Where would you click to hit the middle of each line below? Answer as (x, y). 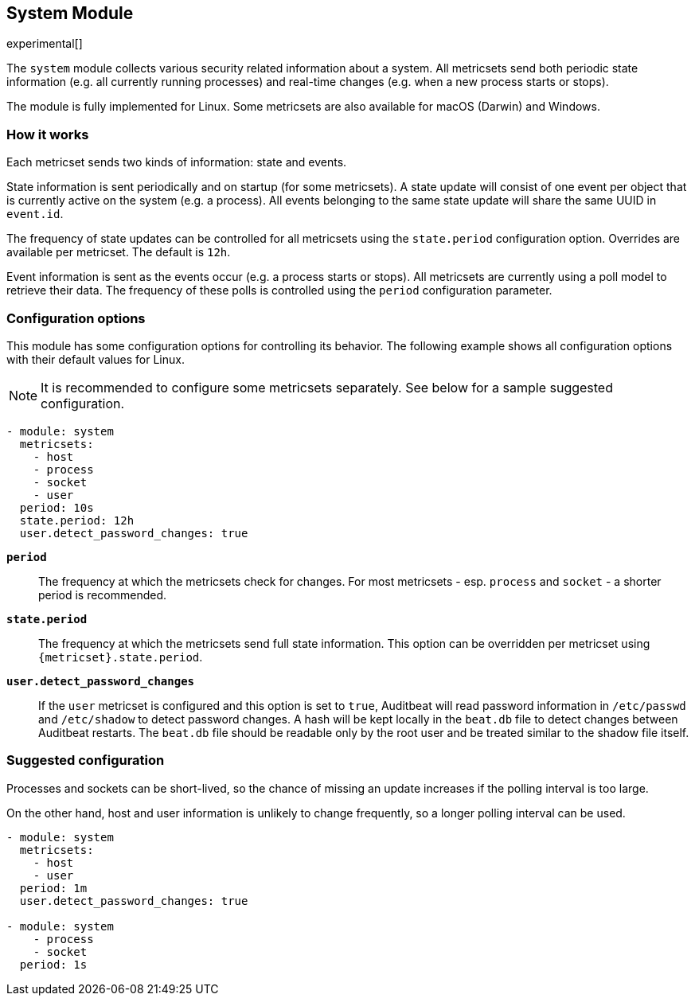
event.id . (35, 214)
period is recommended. (103, 595)
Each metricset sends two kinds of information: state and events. (177, 162)
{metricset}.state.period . (121, 657)
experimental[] (45, 44)
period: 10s (57, 507)
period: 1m (53, 888)
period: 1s (53, 964)
